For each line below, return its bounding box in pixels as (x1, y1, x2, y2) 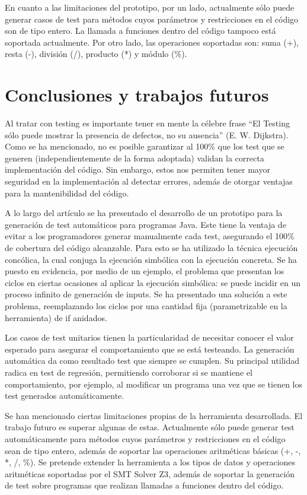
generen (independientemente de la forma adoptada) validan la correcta (5, 151, 264, 164)
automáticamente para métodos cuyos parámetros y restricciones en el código (5, 432, 286, 445)
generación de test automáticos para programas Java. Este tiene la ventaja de (5, 218, 286, 230)
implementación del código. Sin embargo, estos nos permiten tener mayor (5, 163, 270, 176)
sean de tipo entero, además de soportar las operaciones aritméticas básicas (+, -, (5, 444, 301, 456)
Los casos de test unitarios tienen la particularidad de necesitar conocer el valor (5, 331, 294, 344)
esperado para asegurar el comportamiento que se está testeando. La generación (5, 342, 295, 355)
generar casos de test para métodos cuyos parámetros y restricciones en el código (5, 12, 299, 25)
